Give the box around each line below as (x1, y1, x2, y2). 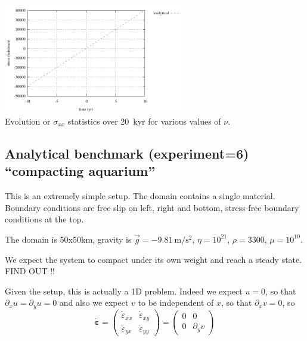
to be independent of (138, 296, 214, 309)
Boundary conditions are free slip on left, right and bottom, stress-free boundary (5, 201, 299, 213)
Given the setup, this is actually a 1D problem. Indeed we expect (5, 284, 243, 297)
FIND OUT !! (5, 265, 55, 277)
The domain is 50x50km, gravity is (5, 232, 132, 245)
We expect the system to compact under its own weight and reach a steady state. (5, 253, 302, 265)
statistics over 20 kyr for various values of (67, 115, 221, 127)
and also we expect (59, 296, 129, 309)
